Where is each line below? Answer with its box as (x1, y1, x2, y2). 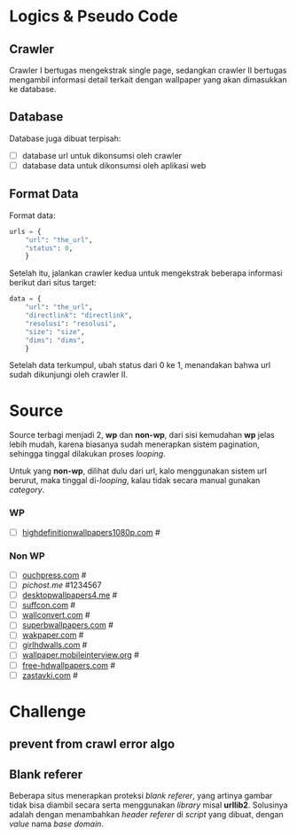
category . (9, 485, 45, 496)
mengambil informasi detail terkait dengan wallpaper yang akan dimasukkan (9, 74, 287, 85)
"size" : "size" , (25, 327, 86, 336)
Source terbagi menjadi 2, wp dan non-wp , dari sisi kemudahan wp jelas (9, 430, 275, 441)
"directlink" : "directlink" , (25, 311, 133, 320)
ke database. (9, 84, 57, 94)
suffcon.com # (21, 600, 76, 611)
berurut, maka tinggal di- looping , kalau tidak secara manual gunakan (9, 475, 261, 486)
